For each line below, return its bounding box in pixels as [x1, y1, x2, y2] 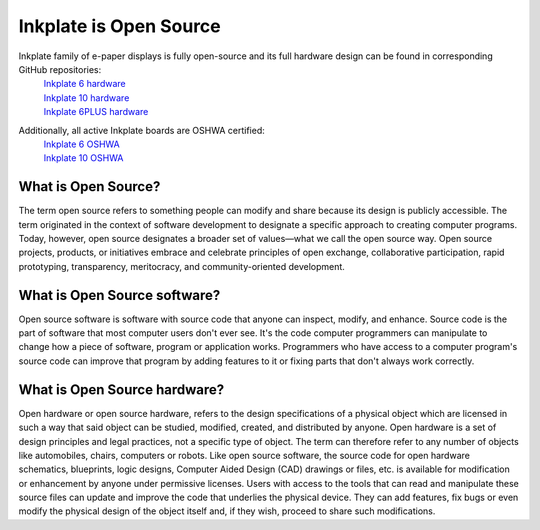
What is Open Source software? [18, 286, 221, 304]
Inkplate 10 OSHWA [43, 152, 124, 164]
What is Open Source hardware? [18, 381, 225, 398]
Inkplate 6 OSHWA [43, 138, 120, 150]
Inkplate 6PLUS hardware [43, 106, 149, 118]
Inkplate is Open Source [18, 15, 221, 37]
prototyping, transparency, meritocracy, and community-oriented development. [18, 260, 345, 272]
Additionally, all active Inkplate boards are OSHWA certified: [18, 124, 265, 136]
